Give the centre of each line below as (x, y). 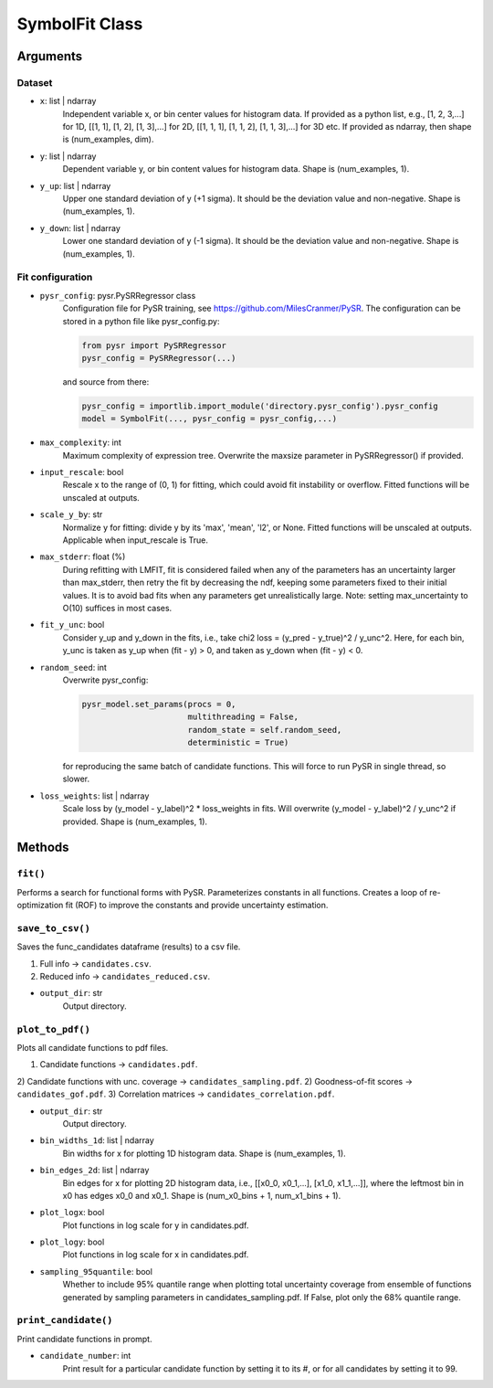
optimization (40, 906)
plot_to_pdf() (54, 1029)
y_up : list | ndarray (75, 185)
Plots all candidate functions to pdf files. (93, 1047)
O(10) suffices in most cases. (117, 608)
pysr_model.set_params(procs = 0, (159, 704)
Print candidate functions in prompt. (84, 1339)
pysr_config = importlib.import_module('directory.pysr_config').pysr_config (260, 406)
